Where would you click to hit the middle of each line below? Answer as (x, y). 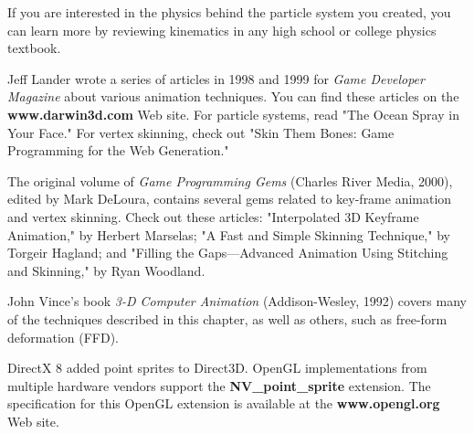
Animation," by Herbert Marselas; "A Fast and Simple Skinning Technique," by (229, 234)
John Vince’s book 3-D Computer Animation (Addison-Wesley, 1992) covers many (237, 301)
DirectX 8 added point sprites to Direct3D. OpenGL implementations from (217, 368)
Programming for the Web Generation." (118, 150)
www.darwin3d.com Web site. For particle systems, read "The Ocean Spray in (233, 114)
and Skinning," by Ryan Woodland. (106, 270)
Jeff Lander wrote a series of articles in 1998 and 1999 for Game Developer (216, 78)
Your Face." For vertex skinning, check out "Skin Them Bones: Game (201, 132)
